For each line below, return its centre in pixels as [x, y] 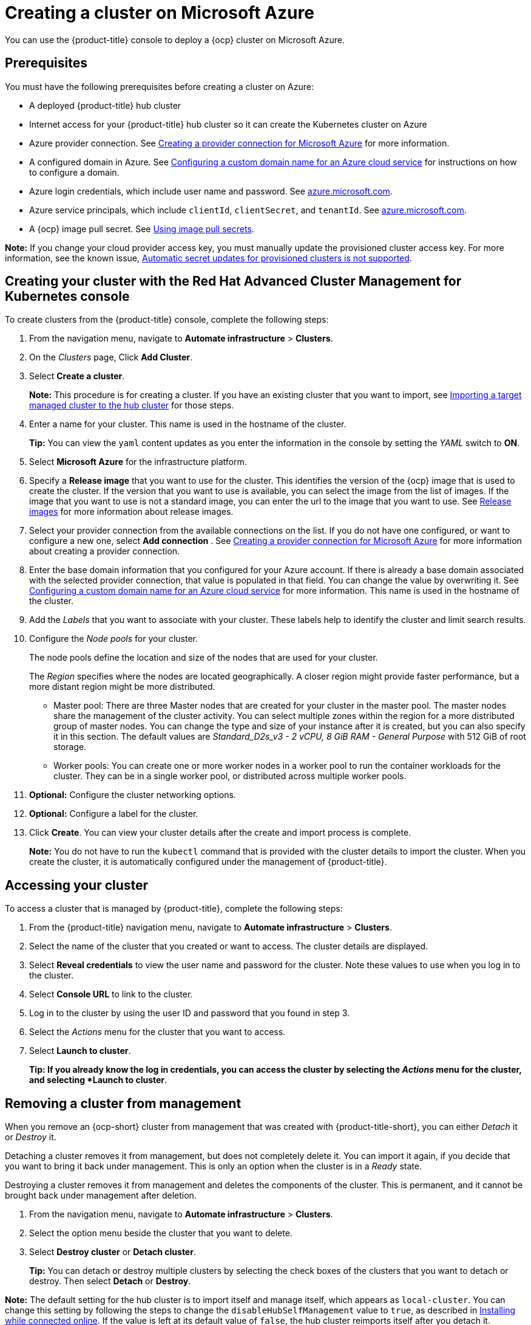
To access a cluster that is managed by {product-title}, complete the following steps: [174, 909]
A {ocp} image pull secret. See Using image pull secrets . [142, 229]
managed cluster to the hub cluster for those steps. [132, 405]
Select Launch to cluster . [80, 1051]
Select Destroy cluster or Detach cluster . [113, 1252]
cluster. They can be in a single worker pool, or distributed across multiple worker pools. [230, 776]
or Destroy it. [31, 1137]
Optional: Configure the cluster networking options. [133, 795]
